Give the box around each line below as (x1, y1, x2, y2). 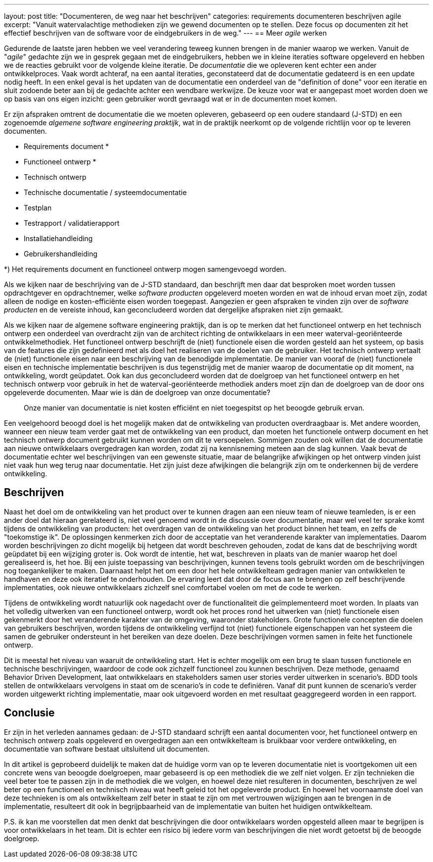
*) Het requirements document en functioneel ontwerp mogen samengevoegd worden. (4, 265, 286, 273)
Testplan (24, 203, 52, 212)
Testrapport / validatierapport (24, 219, 120, 227)
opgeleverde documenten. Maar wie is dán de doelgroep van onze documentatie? (4, 388, 270, 397)
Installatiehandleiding (24, 234, 93, 243)
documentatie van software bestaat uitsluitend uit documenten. (4, 744, 210, 753)
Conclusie (4, 707, 55, 719)
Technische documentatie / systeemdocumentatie (24, 188, 187, 197)
